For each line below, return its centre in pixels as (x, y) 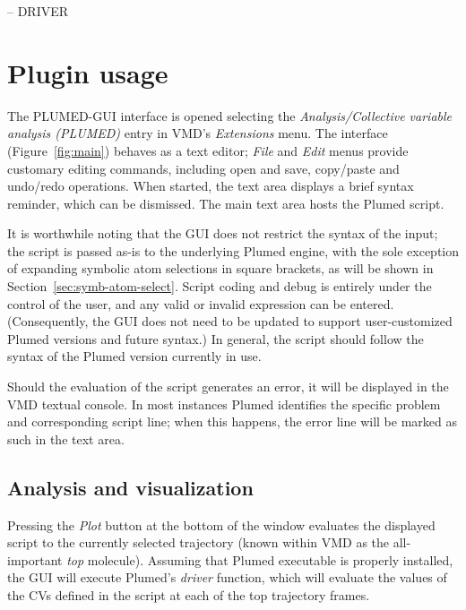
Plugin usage (88, 72)
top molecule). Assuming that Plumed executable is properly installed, (260, 559)
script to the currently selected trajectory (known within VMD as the (198, 542)
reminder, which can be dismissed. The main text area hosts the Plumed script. (226, 203)
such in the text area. (66, 438)
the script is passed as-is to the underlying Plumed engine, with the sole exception (233, 250)
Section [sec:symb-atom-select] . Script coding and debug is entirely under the (220, 286)
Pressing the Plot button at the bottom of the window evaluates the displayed (221, 524)
